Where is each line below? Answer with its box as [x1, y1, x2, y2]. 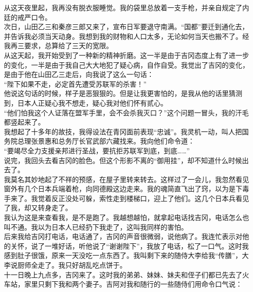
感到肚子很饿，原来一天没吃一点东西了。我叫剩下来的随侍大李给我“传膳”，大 [4, 250, 249, 260]
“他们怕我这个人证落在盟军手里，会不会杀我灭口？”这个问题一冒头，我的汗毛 [4, 107, 249, 117]
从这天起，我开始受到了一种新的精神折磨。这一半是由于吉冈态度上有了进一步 [4, 50, 249, 60]
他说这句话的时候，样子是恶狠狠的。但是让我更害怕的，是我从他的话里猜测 [4, 88, 242, 98]
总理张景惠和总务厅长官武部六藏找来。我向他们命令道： [17, 136, 195, 146]
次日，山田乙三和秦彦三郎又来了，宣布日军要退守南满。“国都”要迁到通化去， [4, 21, 249, 32]
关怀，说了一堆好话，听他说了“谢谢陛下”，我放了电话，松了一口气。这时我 [10, 240, 249, 251]
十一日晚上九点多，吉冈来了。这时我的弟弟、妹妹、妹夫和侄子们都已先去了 [4, 269, 242, 279]
